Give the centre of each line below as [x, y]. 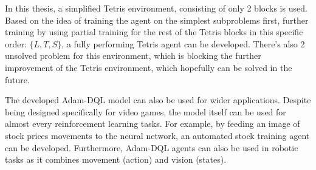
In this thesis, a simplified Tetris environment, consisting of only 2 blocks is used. [156, 8]
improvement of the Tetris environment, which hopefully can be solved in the [149, 67]
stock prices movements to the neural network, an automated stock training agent [157, 135]
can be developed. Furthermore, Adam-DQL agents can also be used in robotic [152, 147]
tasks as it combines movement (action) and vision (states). [116, 159]
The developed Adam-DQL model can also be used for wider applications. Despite [158, 100]
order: [16, 43]
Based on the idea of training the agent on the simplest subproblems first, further [157, 20]
